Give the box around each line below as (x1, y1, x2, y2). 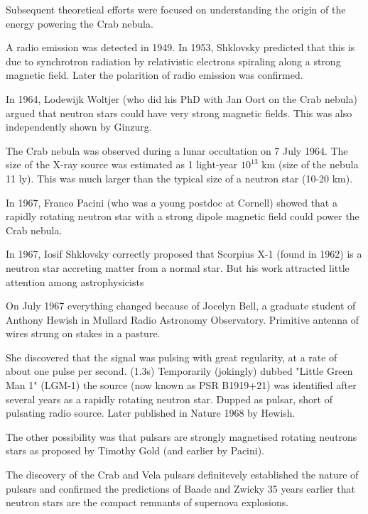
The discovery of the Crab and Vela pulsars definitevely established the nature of (6, 467, 359, 482)
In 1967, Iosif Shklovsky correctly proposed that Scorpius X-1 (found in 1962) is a (6, 246, 362, 261)
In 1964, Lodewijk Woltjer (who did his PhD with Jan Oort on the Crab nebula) (6, 91, 357, 106)
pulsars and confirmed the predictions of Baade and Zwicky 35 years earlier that (6, 481, 355, 496)
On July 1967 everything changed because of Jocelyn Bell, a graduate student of (6, 298, 356, 313)
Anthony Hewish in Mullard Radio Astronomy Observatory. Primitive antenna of (6, 312, 359, 327)
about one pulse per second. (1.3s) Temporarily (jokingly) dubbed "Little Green (6, 363, 353, 378)
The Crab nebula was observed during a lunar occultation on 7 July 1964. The (6, 143, 348, 158)
